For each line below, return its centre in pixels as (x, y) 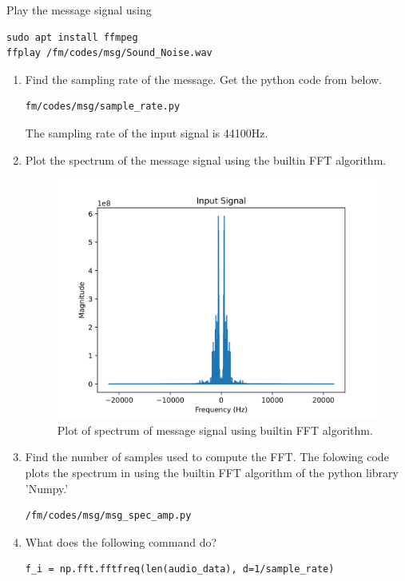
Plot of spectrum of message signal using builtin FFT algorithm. (215, 430)
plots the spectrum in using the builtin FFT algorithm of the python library (212, 473)
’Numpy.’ (47, 488)
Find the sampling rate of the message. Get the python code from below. (204, 79)
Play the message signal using (79, 10)
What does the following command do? (121, 541)
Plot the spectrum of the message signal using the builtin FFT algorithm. (206, 159)
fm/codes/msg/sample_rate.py (103, 107)
